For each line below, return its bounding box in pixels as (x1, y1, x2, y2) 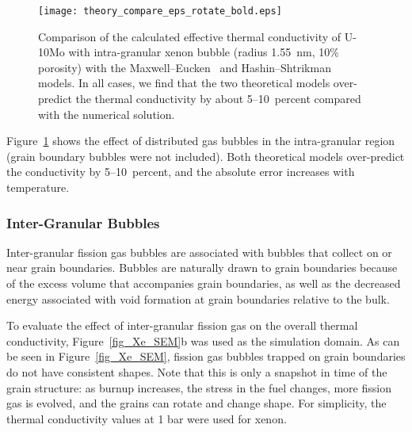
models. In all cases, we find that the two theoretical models (38, 75, 330, 91)
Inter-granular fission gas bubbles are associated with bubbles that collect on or (6, 243, 392, 260)
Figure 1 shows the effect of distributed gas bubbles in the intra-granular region (6, 132, 395, 149)
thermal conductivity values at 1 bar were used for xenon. (6, 410, 287, 426)
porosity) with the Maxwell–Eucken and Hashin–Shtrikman (38, 59, 331, 75)
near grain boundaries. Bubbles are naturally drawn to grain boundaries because (6, 259, 398, 276)
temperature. (6, 179, 70, 195)
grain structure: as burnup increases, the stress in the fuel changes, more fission (6, 379, 391, 396)
